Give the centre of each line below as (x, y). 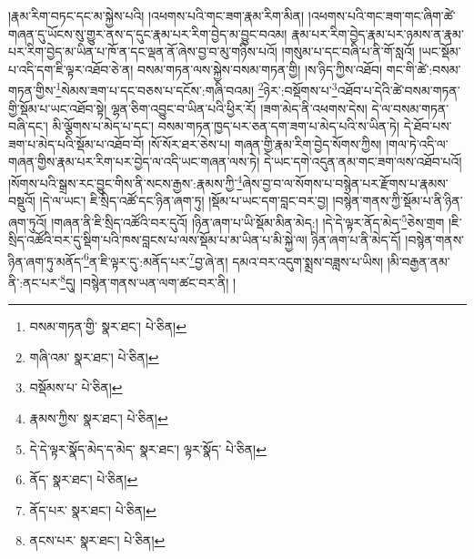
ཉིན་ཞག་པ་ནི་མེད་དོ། (356, 240)
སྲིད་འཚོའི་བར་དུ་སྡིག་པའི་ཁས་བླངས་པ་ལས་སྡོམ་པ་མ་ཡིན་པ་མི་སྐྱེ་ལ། (158, 240)
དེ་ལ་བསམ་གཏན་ (410, 108)
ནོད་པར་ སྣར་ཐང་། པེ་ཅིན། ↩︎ (93, 509)
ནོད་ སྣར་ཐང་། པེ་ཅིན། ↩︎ (84, 479)
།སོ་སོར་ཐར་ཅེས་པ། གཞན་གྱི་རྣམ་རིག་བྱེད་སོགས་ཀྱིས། (265, 143)
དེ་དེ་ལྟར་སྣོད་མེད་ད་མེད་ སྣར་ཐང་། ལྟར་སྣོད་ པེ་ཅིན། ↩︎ (148, 448)
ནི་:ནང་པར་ (35, 282)
